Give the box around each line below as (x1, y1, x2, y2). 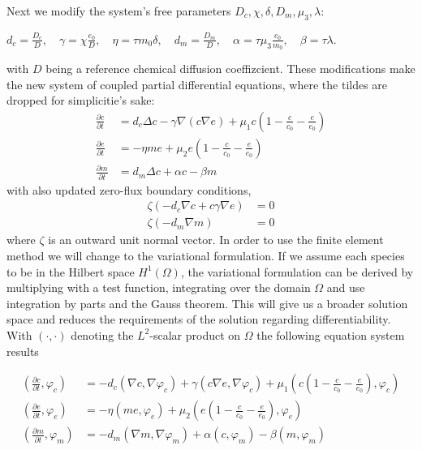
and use (326, 279, 365, 296)
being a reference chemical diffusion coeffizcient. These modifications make (45, 60, 416, 77)
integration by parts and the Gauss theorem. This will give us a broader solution (6, 294, 408, 311)
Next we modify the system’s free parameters (6, 2, 231, 19)
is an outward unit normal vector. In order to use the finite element (48, 231, 384, 248)
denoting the (71, 326, 134, 343)
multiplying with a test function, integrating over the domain (6, 279, 311, 296)
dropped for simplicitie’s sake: (6, 92, 155, 109)
